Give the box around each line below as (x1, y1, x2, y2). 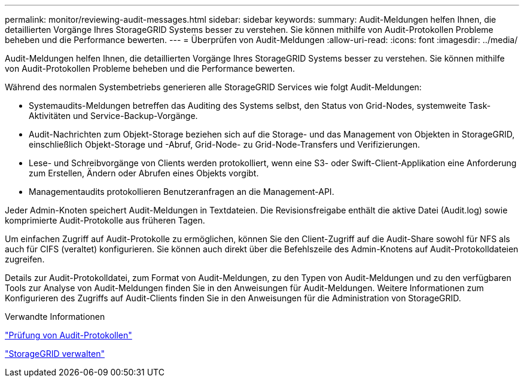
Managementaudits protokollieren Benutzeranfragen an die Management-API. (29, 187, 334, 197)
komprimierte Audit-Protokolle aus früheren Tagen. (5, 215, 205, 225)
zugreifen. (5, 254, 45, 264)
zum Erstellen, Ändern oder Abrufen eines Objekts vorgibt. (29, 168, 259, 178)
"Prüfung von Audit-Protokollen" (5, 330, 132, 340)
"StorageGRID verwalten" (5, 349, 105, 359)
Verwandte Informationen (5, 311, 105, 322)
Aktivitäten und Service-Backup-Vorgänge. (29, 111, 198, 121)
